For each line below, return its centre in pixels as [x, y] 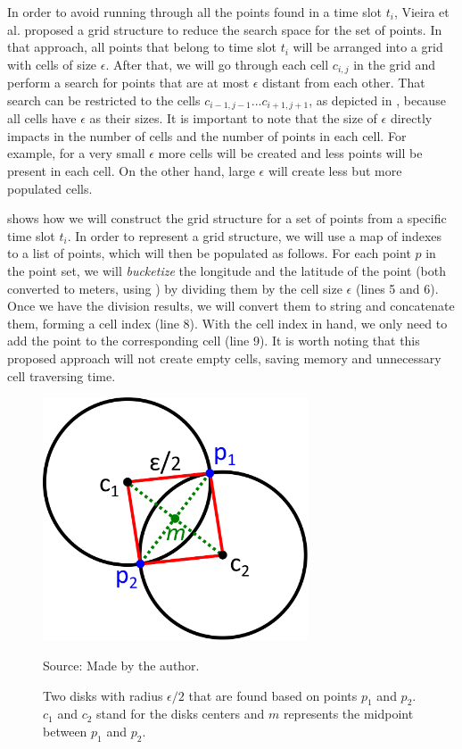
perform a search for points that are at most [128, 83]
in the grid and [395, 64]
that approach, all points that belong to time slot [142, 47]
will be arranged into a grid [368, 47]
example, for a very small [76, 153]
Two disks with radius [103, 695]
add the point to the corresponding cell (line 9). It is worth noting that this [214, 341]
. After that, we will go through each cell [217, 64]
